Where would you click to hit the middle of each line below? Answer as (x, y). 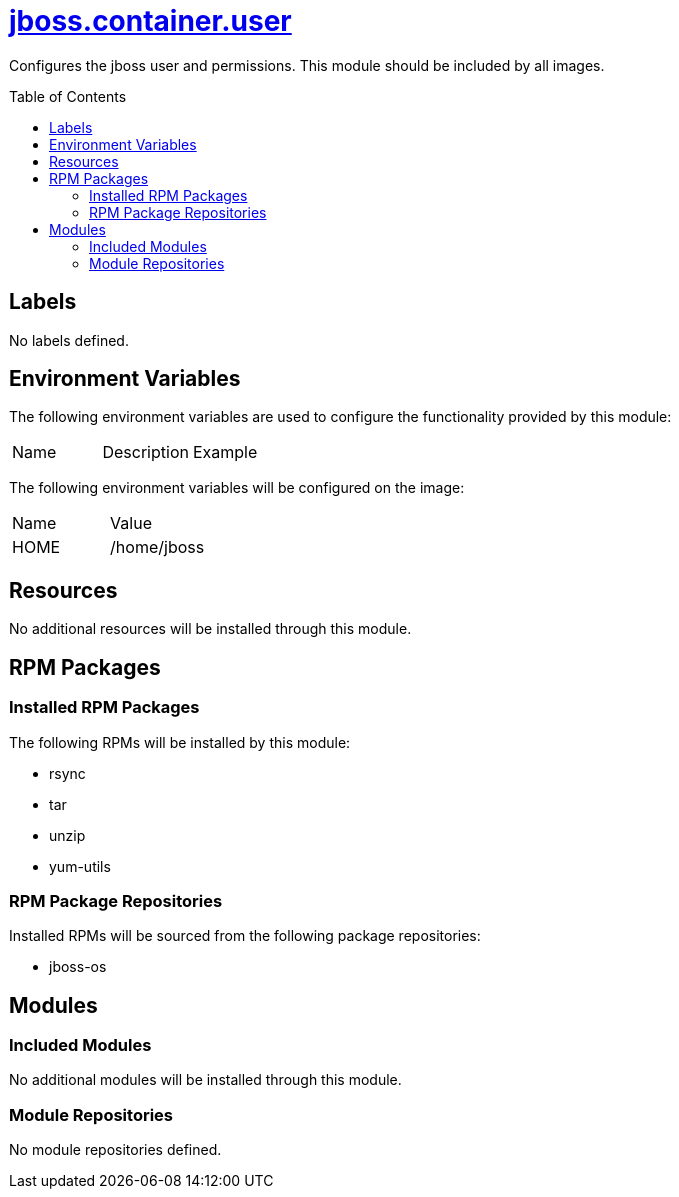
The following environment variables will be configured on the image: (237, 488)
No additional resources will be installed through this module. (210, 629)
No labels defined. (69, 340)
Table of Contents (68, 96)
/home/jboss (157, 547)
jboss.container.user (150, 21)
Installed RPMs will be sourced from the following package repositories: (245, 936)
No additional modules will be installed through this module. (205, 1080)
